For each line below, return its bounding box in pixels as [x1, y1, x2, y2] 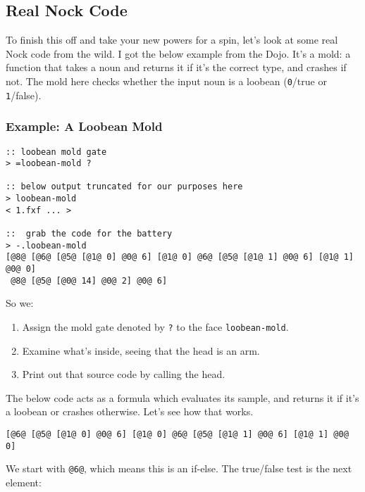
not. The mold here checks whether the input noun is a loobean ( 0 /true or [6, 73, 327, 88]
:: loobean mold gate [6, 146, 107, 157]
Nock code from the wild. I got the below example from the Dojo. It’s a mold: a [6, 46, 351, 61]
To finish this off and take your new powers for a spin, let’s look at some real [6, 32, 338, 47]
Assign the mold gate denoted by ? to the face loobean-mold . [22, 319, 289, 334]
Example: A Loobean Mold [6, 118, 163, 135]
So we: [6, 296, 34, 310]
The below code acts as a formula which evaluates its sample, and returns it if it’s [6, 390, 359, 405]
